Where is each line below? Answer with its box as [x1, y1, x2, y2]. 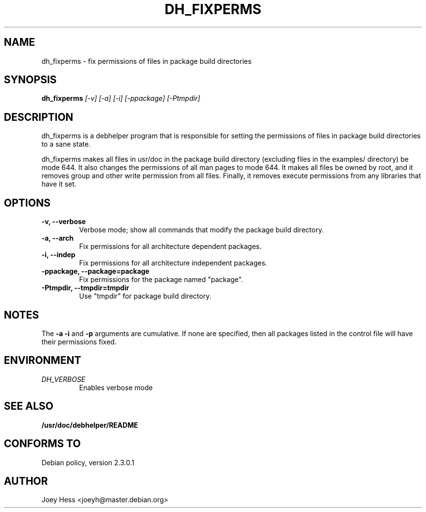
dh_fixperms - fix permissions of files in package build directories [41, 57, 252, 65]
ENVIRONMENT [4, 354, 81, 367]
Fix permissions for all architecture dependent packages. [79, 242, 262, 251]
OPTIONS [4, 196, 51, 209]
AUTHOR [4, 474, 48, 487]
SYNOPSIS [4, 74, 57, 86]
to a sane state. [41, 140, 91, 149]
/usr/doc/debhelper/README [41, 420, 138, 429]
